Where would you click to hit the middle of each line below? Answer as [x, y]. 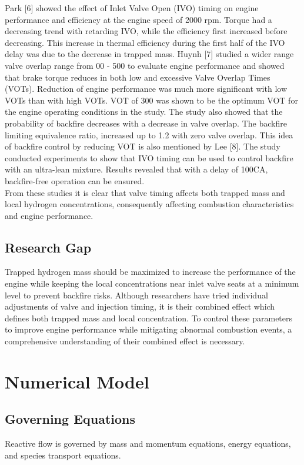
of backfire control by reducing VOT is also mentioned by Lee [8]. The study [143, 146]
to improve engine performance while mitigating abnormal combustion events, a [148, 329]
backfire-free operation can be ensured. [75, 180]
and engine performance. [49, 215]
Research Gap [48, 247]
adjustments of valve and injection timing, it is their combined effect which [140, 306]
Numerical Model [77, 381]
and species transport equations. [63, 455]
